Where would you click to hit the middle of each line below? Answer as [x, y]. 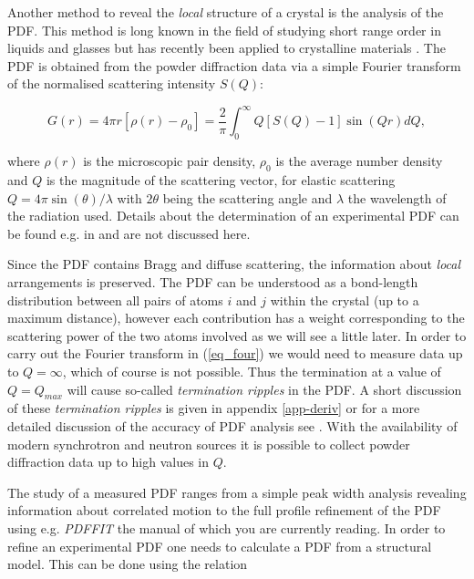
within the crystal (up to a [345, 300]
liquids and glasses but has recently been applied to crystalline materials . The [227, 48]
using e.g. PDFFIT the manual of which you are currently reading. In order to [227, 527]
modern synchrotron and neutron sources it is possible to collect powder [209, 444]
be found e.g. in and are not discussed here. [129, 233]
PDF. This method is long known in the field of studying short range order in [224, 30]
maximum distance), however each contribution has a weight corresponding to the [236, 318]
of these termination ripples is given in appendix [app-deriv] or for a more [214, 408]
